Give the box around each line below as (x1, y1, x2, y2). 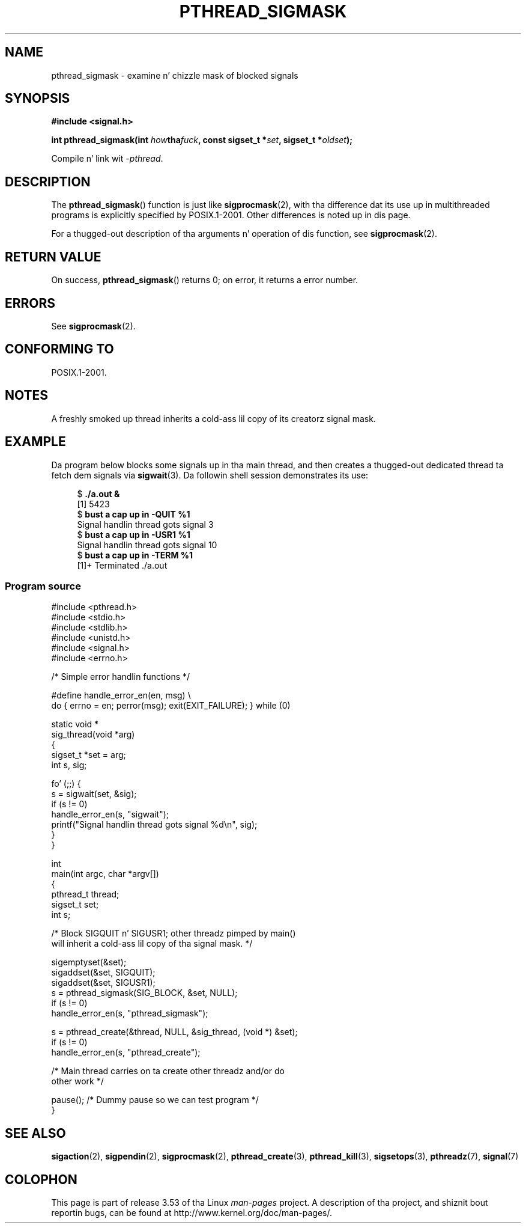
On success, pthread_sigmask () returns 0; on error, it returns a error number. (51, 275, 358, 286)
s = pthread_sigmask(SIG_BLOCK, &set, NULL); (51, 988, 238, 998)
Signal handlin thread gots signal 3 (77, 519, 214, 530)
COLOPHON (5, 1171, 77, 1187)
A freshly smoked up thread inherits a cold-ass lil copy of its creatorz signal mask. (51, 413, 376, 424)
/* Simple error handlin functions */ (51, 671, 190, 682)
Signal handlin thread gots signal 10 (77, 539, 217, 550)
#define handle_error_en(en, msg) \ (51, 690, 191, 701)
